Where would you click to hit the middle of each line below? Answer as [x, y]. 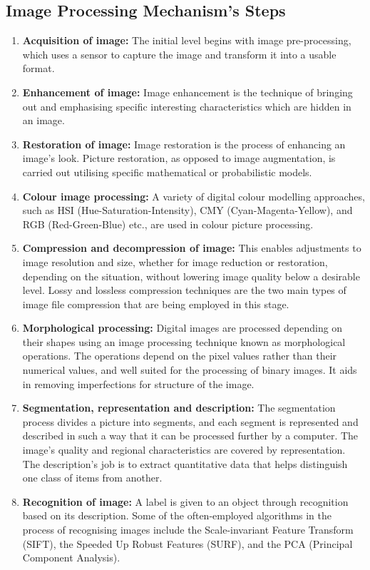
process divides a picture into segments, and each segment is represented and [190, 421]
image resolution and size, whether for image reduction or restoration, [175, 261]
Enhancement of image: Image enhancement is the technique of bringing [187, 92]
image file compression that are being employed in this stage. [156, 304]
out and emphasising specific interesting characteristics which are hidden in [187, 106]
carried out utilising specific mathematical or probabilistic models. [167, 172]
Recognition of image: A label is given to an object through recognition [185, 501]
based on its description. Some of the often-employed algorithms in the [177, 515]
